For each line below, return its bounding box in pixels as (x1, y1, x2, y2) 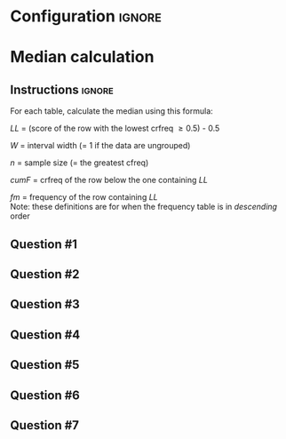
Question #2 (10, 267, 80, 282)
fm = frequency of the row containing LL (10, 192, 158, 203)
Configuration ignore (10, 6, 163, 27)
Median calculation (10, 47, 155, 68)
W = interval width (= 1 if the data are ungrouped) (10, 140, 191, 151)
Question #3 (10, 297, 81, 312)
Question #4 (10, 327, 81, 342)
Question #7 (10, 418, 79, 433)
